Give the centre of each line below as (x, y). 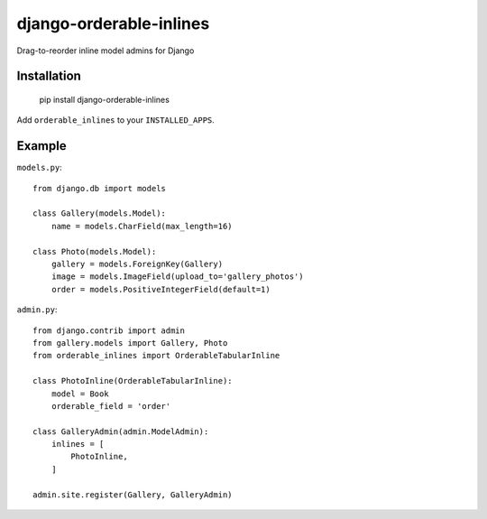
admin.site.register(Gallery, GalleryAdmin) (133, 495)
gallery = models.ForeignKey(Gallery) (137, 264)
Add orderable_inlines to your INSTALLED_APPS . (116, 120)
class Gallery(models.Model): (100, 213)
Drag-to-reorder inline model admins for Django (106, 51)
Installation (49, 76)
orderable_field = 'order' (111, 406)
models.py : (39, 168)
